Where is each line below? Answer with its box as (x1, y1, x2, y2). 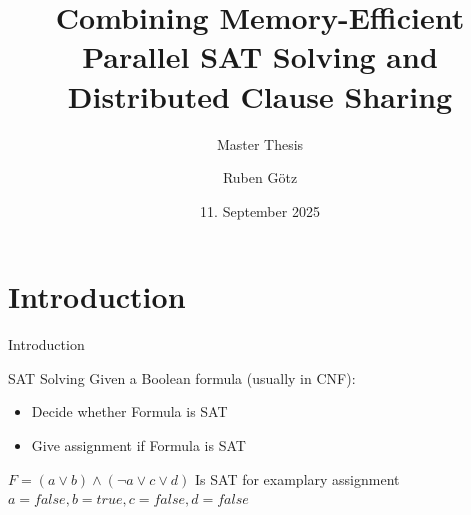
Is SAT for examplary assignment (195, 468, 400, 489)
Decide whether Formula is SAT (31, 401, 228, 422)
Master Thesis (216, 133, 304, 154)
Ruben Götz (222, 167, 298, 188)
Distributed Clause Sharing (67, 75, 453, 116)
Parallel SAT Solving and (82, 36, 438, 77)
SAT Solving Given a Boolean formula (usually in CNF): (8, 367, 356, 388)
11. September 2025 (200, 200, 320, 221)
